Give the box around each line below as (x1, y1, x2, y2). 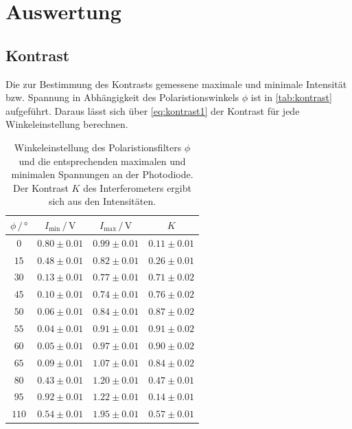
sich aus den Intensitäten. (48, 194, 156, 208)
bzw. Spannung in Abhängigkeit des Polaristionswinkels (5, 90, 239, 104)
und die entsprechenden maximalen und (19, 153, 186, 168)
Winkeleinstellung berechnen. (5, 117, 128, 131)
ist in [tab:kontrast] (250, 90, 332, 104)
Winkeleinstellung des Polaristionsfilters (14, 140, 182, 154)
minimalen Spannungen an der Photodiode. (11, 167, 193, 181)
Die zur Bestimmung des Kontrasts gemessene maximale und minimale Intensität (5, 76, 347, 91)
